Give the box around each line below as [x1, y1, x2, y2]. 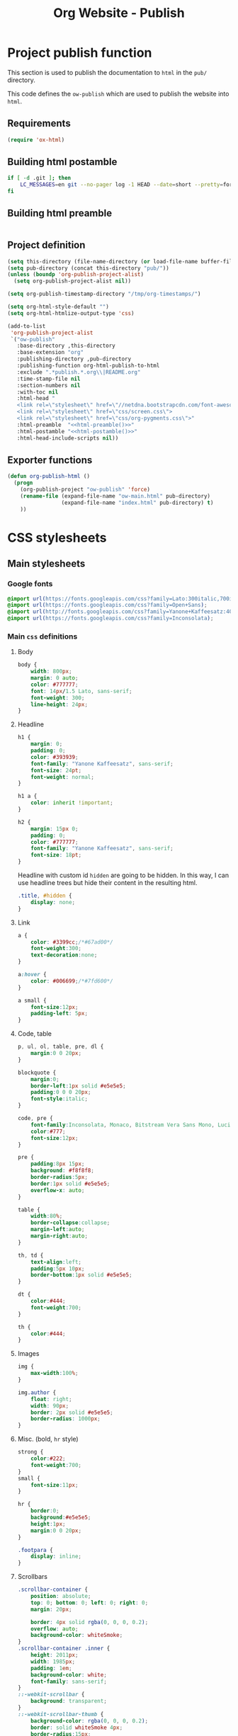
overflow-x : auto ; [30, 1187, 85, 1194]
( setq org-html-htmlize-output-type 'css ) [7, 309, 135, 316]
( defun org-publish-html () [7, 473, 91, 480]
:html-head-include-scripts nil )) [16, 434, 119, 442]
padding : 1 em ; [30, 1664, 72, 1672]
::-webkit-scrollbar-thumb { [17, 1711, 104, 1718]
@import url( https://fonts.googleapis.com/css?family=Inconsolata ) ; [7, 615, 214, 622]
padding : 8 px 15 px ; [30, 1160, 85, 1167]
